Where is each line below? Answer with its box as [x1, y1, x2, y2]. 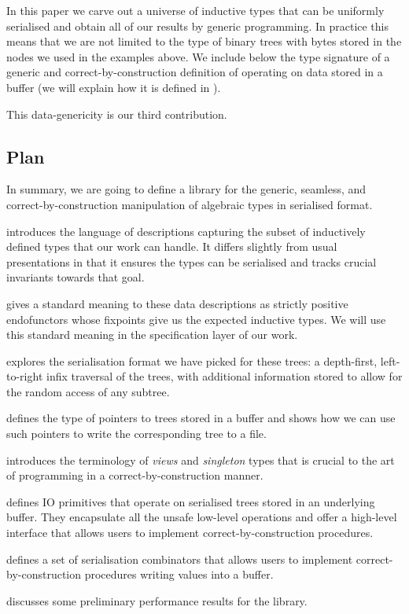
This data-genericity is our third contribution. [6, 105, 227, 122]
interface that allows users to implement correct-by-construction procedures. [6, 524, 374, 541]
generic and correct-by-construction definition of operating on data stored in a [6, 64, 383, 80]
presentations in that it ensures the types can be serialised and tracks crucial [6, 253, 377, 270]
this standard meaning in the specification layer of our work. [6, 326, 298, 343]
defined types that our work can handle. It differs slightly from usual [6, 238, 337, 255]
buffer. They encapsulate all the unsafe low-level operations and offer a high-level [6, 509, 397, 525]
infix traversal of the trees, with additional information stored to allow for [46, 368, 403, 384]
